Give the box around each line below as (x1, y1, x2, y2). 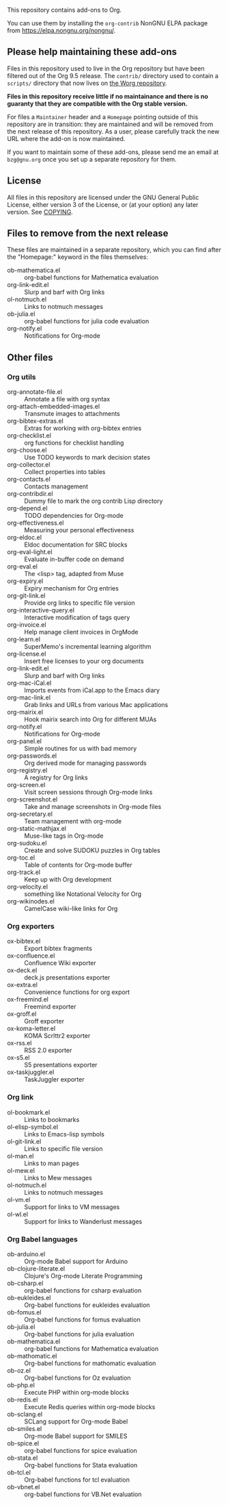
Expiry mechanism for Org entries (24, 584, 119, 593)
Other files (7, 351, 53, 363)
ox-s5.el (7, 1054, 30, 1062)
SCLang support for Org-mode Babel (24, 1417, 128, 1426)
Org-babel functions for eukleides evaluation (24, 1301, 150, 1309)
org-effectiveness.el (7, 519, 64, 527)
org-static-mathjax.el (7, 825, 67, 833)
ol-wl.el (7, 1210, 29, 1218)
